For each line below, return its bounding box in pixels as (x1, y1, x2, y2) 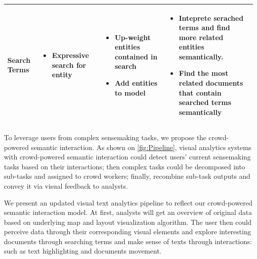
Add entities (115, 78, 158, 88)
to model (115, 87, 146, 98)
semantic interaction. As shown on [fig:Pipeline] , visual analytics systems (31, 142, 252, 152)
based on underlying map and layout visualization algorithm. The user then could (4, 216, 252, 227)
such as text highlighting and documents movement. (4, 246, 162, 256)
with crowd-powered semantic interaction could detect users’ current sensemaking (4, 152, 251, 162)
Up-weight (115, 32, 151, 42)
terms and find (179, 22, 230, 33)
